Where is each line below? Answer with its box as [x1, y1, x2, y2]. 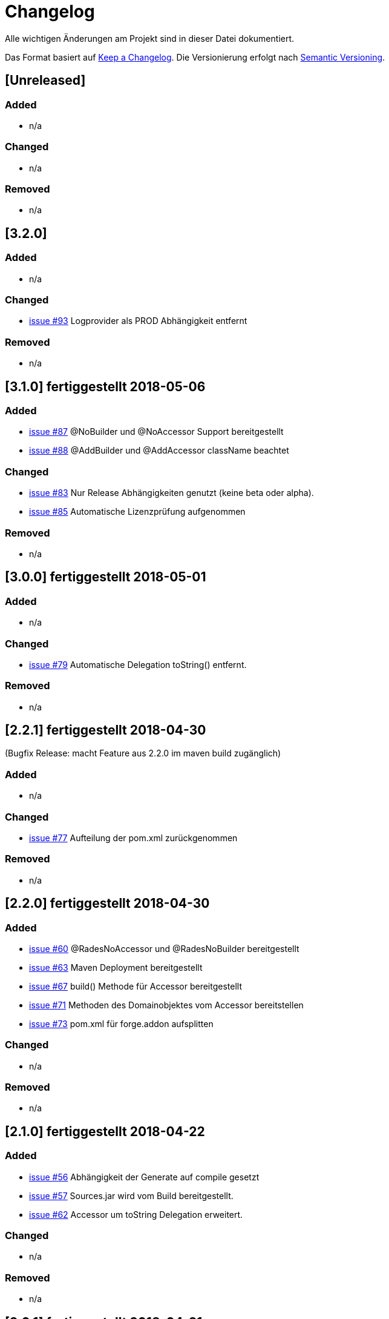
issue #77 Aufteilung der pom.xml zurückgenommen [29, 832, 238, 843]
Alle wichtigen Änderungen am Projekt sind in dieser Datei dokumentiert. [5, 33, 295, 44]
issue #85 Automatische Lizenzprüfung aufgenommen [29, 506, 246, 517]
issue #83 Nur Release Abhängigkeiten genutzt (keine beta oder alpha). [29, 488, 314, 498]
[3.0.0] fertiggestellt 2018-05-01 [5, 569, 206, 585]
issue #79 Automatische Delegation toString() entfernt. [29, 659, 247, 670]
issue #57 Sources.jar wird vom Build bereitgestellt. [29, 1190, 234, 1201]
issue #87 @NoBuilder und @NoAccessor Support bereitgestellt [29, 426, 284, 437]
